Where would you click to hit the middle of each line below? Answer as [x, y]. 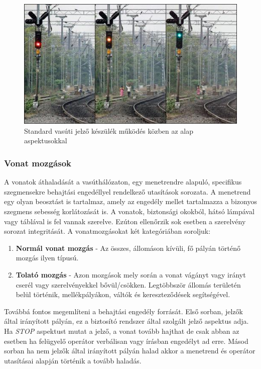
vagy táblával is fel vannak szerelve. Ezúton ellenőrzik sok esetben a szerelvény [125, 221]
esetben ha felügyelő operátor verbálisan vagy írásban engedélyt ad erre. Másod [126, 341]
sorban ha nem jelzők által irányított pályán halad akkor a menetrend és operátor [130, 351]
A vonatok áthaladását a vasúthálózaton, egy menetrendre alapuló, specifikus [123, 182]
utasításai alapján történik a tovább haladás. [73, 360]
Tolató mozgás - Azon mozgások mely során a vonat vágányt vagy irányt [131, 275]
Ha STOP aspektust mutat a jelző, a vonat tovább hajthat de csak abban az [122, 331]
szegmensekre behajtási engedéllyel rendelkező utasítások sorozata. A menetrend [127, 191]
